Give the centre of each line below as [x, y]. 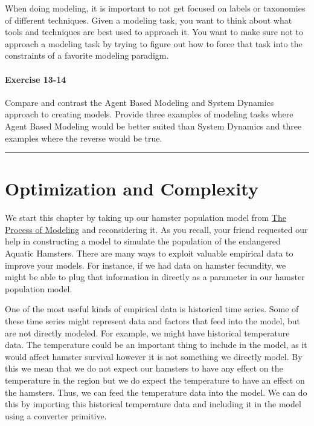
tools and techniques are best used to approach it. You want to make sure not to [154, 32]
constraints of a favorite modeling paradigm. [87, 55]
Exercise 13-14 [36, 79]
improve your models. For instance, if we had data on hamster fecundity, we [146, 265]
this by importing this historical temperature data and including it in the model [153, 404]
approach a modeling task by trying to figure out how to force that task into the [154, 43]
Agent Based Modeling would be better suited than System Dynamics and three [153, 126]
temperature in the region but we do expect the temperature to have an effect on [155, 380]
